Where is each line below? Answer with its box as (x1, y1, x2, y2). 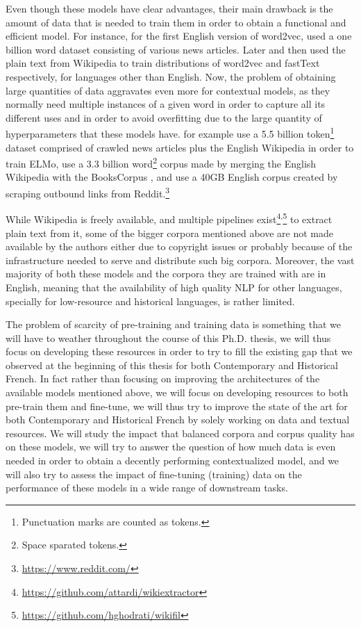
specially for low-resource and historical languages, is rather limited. (6, 293, 295, 308)
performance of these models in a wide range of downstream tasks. (6, 480, 288, 495)
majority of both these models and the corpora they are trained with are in (6, 266, 326, 281)
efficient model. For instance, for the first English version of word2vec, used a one (6, 28, 352, 43)
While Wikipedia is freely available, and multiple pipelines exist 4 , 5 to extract (6, 210, 333, 226)
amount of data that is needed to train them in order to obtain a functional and (6, 15, 346, 29)
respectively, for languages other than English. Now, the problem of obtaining (6, 69, 336, 83)
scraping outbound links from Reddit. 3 (6, 184, 170, 200)
